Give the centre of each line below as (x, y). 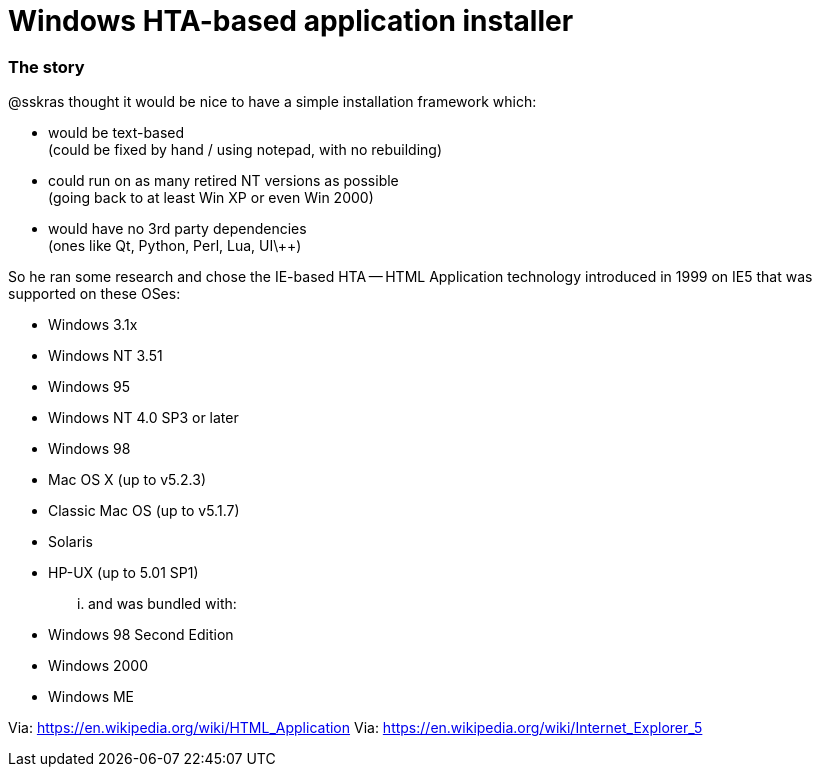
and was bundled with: (162, 604)
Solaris (70, 542)
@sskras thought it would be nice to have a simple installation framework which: (272, 102)
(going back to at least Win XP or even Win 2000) (211, 198)
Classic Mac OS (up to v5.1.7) (144, 511)
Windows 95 (89, 387)
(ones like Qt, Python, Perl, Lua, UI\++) (175, 246)
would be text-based (116, 133)
